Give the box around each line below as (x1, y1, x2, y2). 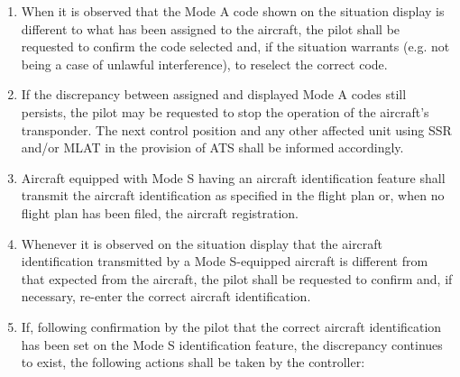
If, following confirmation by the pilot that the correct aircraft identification (21, 317, 442, 336)
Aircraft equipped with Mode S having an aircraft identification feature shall (21, 168, 446, 187)
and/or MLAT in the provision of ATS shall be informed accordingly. (21, 138, 404, 157)
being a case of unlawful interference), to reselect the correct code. (21, 54, 388, 73)
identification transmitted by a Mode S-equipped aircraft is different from (21, 252, 428, 271)
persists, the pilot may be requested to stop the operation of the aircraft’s (21, 102, 429, 121)
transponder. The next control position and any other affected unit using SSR (21, 120, 452, 139)
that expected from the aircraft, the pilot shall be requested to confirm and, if (21, 269, 453, 288)
